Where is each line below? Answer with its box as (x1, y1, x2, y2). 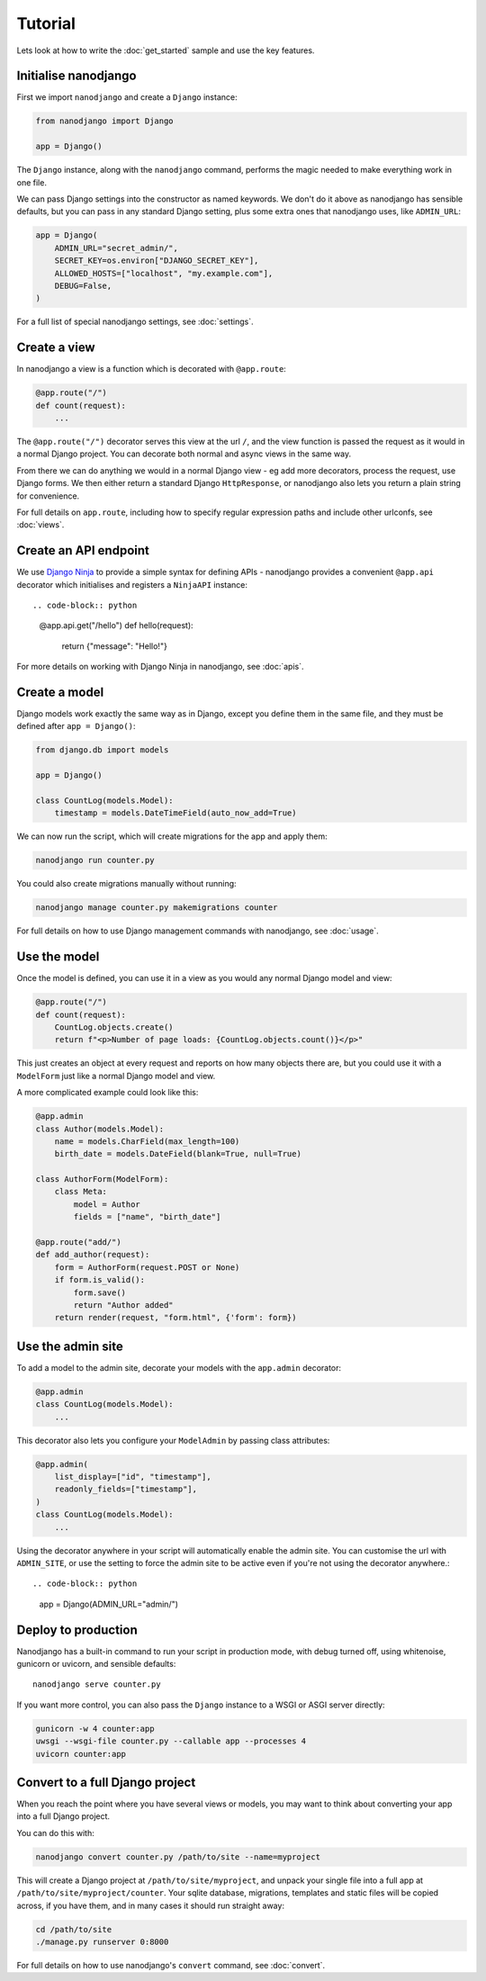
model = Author (73, 1199, 141, 1210)
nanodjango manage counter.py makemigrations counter (35, 903, 278, 913)
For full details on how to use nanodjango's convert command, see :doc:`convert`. (16, 1959, 326, 1970)
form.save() (73, 1287, 126, 1298)
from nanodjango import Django (35, 116, 175, 126)
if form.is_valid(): (54, 1274, 146, 1285)
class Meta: (54, 1186, 108, 1197)
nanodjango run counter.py (35, 855, 155, 866)
